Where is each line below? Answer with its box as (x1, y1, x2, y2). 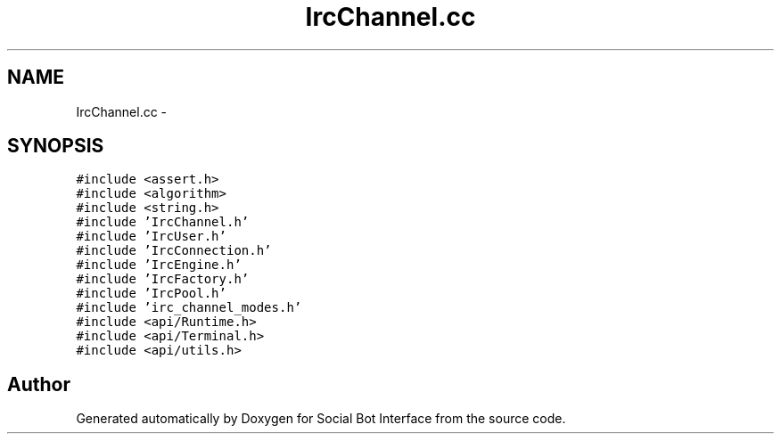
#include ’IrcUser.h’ (76, 229, 226, 244)
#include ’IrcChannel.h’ (76, 215, 250, 230)
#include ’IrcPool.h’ (76, 286, 226, 301)
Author (7, 372, 70, 396)
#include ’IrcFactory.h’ (76, 272, 250, 287)
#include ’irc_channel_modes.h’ (76, 300, 302, 315)
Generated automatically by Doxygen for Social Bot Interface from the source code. (76, 411, 566, 427)
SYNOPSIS (7, 135, 104, 158)
